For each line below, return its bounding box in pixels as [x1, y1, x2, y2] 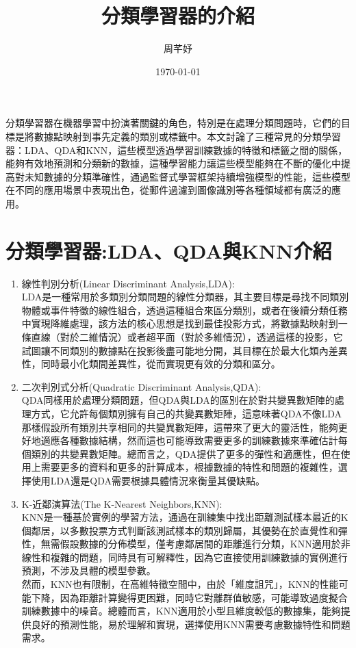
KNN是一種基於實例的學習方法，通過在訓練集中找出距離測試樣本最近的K [21, 510, 348, 524]
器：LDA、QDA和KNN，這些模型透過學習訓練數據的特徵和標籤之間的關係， [5, 142, 348, 157]
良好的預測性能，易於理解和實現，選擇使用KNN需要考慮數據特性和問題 [31, 617, 351, 631]
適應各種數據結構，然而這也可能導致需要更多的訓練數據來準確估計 [40, 433, 338, 448]
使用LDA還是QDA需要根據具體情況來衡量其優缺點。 [31, 473, 266, 487]
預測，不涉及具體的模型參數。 [21, 563, 156, 578]
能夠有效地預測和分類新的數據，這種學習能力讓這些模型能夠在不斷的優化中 [5, 156, 341, 170]
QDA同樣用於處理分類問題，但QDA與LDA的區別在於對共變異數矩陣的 [21, 393, 335, 407]
